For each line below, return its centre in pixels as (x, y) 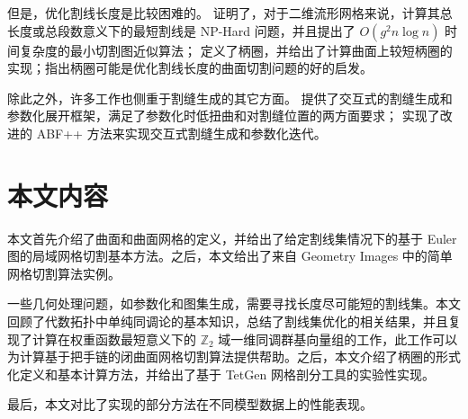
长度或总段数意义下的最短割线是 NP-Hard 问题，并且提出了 (181, 30)
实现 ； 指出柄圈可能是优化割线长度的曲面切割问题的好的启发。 (190, 68)
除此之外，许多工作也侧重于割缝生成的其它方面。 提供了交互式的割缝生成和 (230, 98)
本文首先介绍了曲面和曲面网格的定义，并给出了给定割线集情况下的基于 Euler (232, 238)
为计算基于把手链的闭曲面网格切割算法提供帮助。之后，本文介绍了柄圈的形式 (234, 357)
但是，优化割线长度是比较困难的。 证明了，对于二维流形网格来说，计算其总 (230, 13)
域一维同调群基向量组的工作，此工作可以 (338, 339)
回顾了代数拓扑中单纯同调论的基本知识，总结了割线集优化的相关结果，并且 (228, 321)
